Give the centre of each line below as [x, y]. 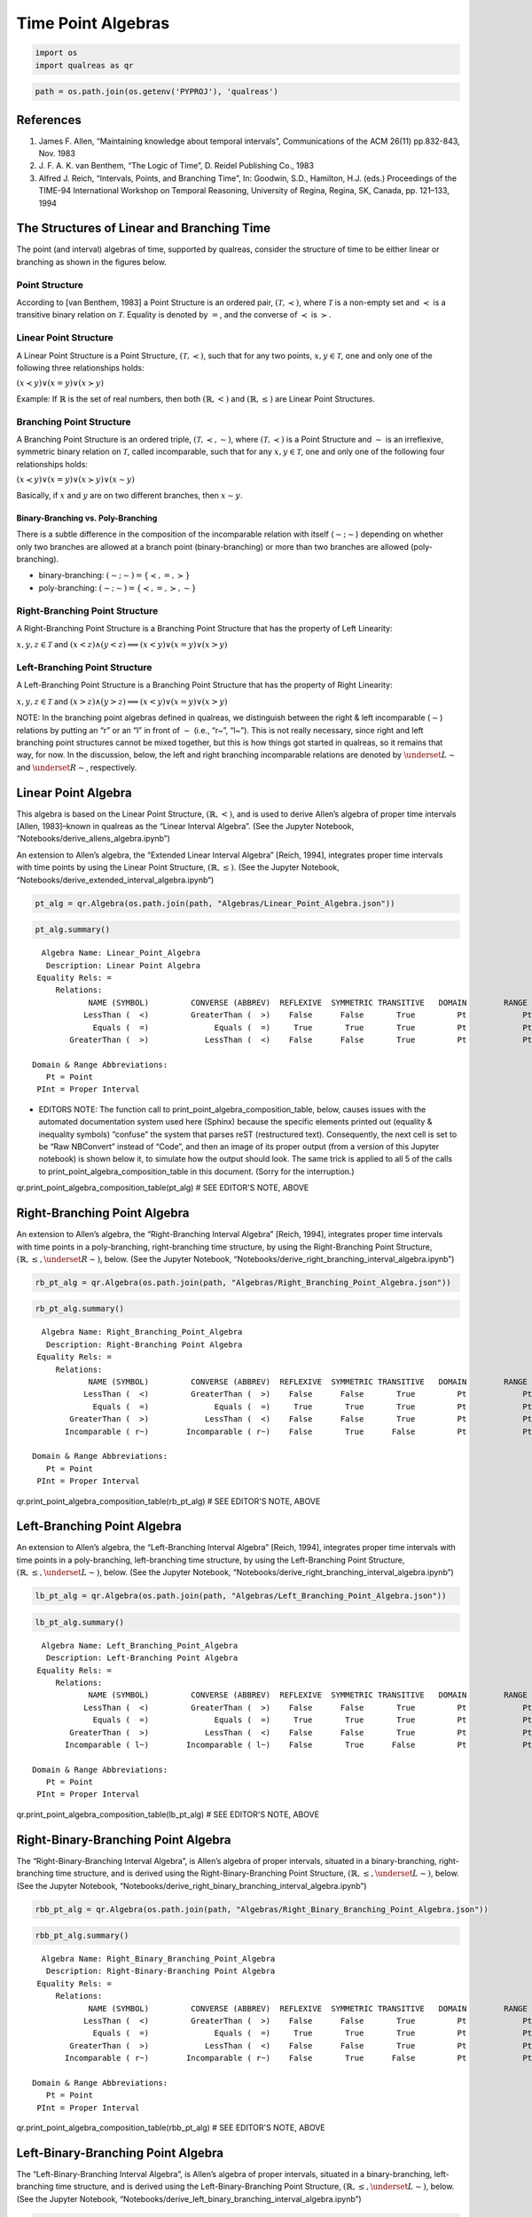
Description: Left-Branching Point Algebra [142, 1658]
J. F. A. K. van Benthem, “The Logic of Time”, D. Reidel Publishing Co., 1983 [176, 166]
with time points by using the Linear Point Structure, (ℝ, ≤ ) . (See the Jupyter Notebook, [178, 867]
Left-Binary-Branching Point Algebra [120, 2153]
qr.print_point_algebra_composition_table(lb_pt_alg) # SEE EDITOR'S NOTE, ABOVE [168, 1814]
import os [56, 53]
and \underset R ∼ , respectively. [77, 767]
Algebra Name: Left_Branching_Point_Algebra [140, 1645]
